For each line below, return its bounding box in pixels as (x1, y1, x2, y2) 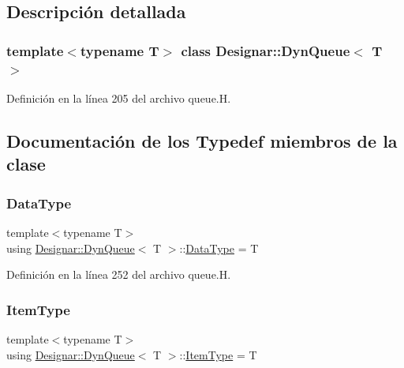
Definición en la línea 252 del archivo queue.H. (6, 266, 231, 283)
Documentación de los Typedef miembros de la (6, 128, 398, 152)
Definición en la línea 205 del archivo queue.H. (6, 89, 231, 106)
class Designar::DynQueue (181, 40, 350, 60)
